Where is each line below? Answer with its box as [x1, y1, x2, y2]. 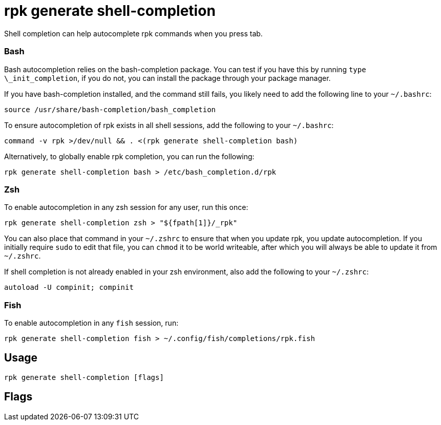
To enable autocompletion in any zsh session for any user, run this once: [4, 203, 248, 212]
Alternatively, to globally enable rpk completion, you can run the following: [4, 152, 255, 161]
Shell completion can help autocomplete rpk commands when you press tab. [4, 29, 263, 38]
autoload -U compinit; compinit [4, 283, 134, 292]
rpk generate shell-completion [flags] [4, 373, 164, 381]
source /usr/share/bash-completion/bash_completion [4, 105, 216, 114]
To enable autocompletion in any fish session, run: [4, 318, 179, 327]
